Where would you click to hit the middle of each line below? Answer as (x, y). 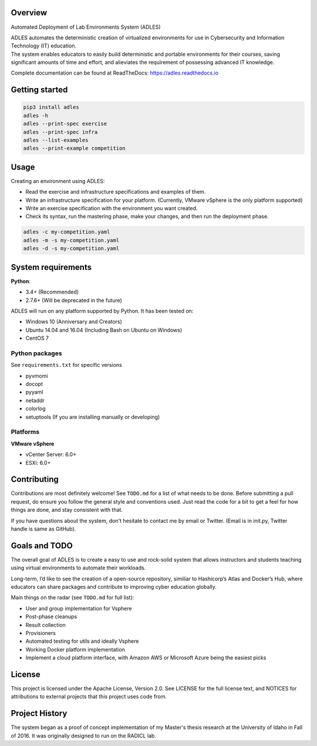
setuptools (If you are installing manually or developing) (93, 417)
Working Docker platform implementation (75, 649)
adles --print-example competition (74, 148)
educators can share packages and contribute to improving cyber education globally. (114, 587)
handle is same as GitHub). (43, 529)
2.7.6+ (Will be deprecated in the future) (74, 300)
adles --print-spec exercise (65, 124)
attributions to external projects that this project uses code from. (89, 697)
